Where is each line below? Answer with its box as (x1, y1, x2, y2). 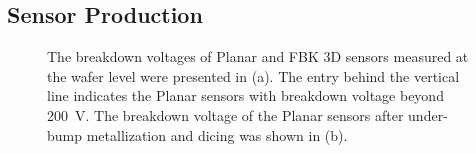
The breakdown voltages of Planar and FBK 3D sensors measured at (47, 46, 469, 67)
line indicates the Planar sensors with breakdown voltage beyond (47, 85, 444, 106)
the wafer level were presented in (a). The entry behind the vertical (47, 65, 460, 86)
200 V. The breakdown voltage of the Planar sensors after (47, 104, 404, 125)
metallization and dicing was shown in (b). (86, 124, 348, 145)
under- (408, 104, 448, 125)
